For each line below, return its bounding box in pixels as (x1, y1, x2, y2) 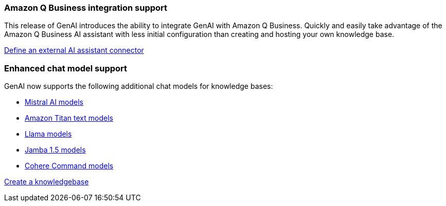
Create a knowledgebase (4, 177, 89, 186)
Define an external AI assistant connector (4, 46, 144, 55)
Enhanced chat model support (4, 63, 128, 73)
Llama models (25, 129, 72, 139)
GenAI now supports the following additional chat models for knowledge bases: (4, 82, 273, 91)
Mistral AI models (25, 98, 83, 107)
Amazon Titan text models (25, 114, 113, 123)
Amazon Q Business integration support (4, 3, 168, 13)
